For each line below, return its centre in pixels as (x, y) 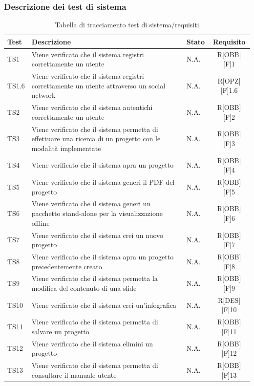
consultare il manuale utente (74, 375)
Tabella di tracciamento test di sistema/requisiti (127, 25)
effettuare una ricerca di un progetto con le (96, 139)
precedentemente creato (67, 266)
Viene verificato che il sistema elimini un (92, 343)
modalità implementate (66, 148)
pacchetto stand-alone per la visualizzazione (97, 213)
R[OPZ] (229, 80)
